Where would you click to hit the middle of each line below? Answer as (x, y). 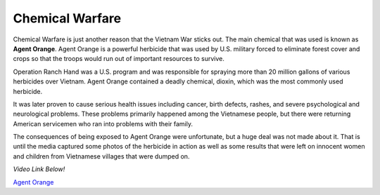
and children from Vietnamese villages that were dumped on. (101, 156)
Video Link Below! (39, 169)
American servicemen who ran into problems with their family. (103, 123)
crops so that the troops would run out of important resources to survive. (119, 59)
